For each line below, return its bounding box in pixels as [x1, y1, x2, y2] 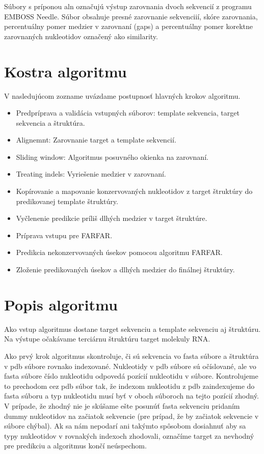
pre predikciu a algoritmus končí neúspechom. [4, 440, 147, 451]
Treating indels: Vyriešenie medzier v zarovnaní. [16, 168, 166, 179]
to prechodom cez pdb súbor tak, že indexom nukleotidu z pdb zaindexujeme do [4, 380, 255, 391]
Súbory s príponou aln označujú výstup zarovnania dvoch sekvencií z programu [4, 1, 252, 11]
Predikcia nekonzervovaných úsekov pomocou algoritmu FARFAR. [16, 247, 223, 258]
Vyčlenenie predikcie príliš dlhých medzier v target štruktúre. [16, 213, 207, 223]
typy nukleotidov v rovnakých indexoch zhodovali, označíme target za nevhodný [4, 430, 254, 441]
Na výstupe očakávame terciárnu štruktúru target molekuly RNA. [4, 333, 210, 344]
